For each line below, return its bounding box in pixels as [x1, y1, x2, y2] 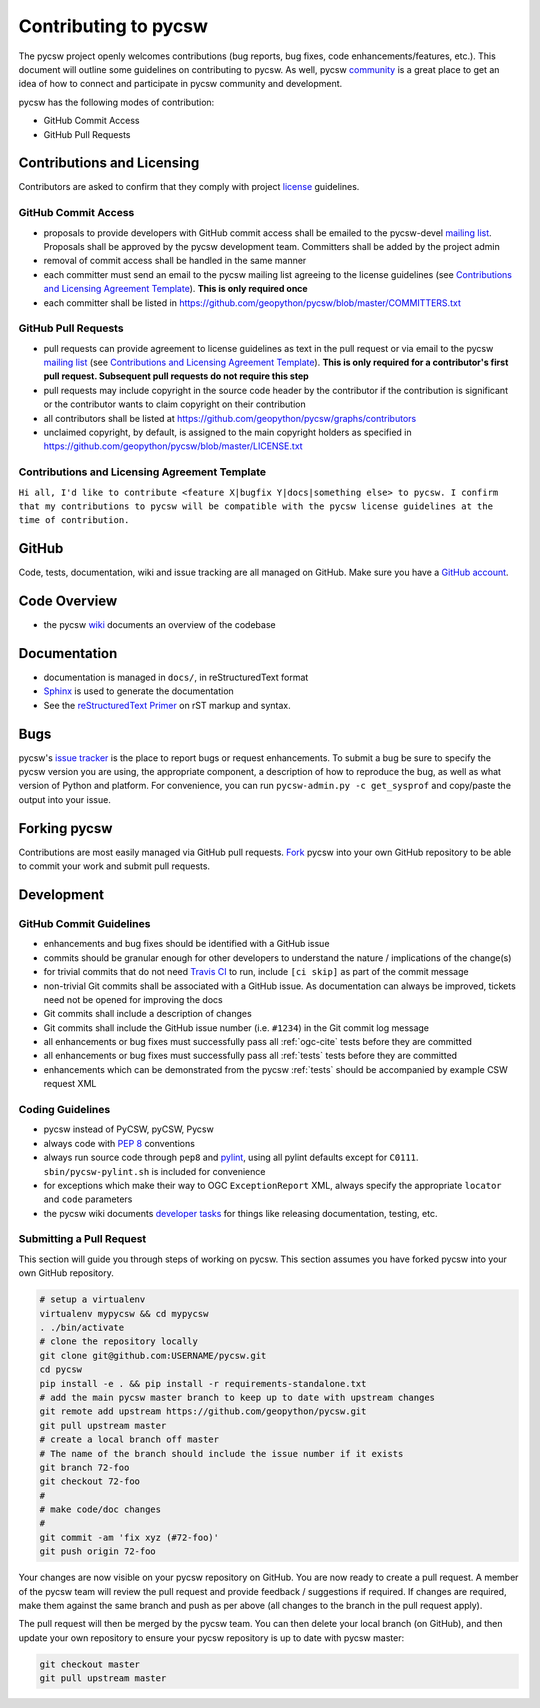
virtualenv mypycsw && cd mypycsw [39, 1308, 209, 1319]
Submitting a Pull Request [18, 1232, 147, 1246]
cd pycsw [39, 1364, 83, 1375]
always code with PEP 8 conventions [43, 1137, 195, 1149]
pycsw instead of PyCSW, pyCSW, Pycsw [43, 1123, 214, 1135]
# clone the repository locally [39, 1336, 199, 1347]
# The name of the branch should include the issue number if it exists [39, 1448, 404, 1459]
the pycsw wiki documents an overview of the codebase [43, 619, 276, 631]
